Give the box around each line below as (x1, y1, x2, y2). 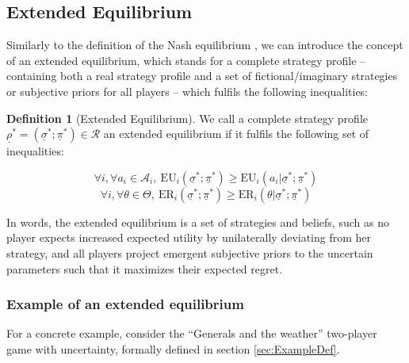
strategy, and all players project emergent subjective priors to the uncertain (6, 244, 373, 261)
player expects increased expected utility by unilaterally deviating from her (6, 229, 372, 246)
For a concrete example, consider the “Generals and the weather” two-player (6, 325, 377, 342)
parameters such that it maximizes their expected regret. (6, 260, 283, 277)
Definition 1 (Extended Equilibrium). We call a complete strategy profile (6, 109, 368, 126)
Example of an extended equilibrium (6, 294, 244, 314)
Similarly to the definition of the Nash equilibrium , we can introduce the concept (6, 36, 403, 53)
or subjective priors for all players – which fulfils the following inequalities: (6, 82, 369, 99)
